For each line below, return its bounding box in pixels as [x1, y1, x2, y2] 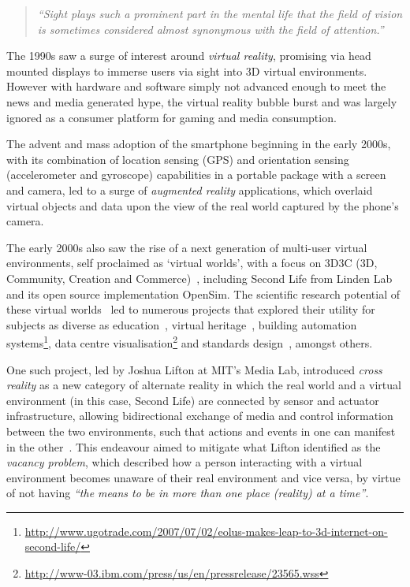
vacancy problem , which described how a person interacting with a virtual [6, 454, 363, 470]
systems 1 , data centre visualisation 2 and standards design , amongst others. [6, 333, 373, 351]
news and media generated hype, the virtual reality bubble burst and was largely [6, 93, 397, 110]
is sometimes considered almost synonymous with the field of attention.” [37, 20, 384, 37]
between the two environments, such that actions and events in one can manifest [6, 422, 396, 439]
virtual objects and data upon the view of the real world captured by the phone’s [6, 197, 399, 214]
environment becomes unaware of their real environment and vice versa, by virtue [6, 469, 401, 485]
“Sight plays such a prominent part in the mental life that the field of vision [37, 6, 403, 21]
